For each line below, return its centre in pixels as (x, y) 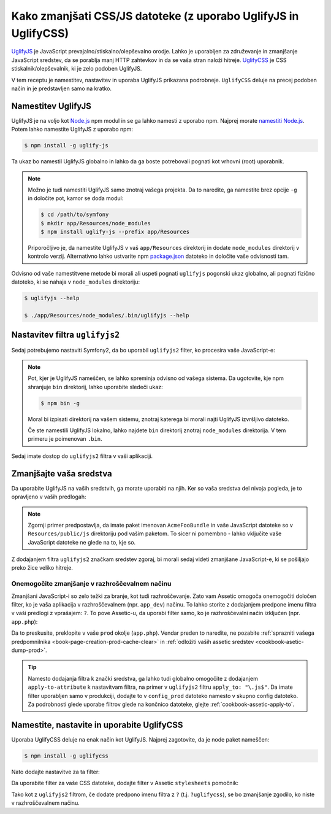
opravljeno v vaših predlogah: (49, 497)
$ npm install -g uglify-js (66, 145)
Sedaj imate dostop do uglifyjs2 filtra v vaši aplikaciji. (82, 456)
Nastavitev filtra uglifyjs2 (66, 335)
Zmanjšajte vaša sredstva (62, 474)
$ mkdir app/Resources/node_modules (96, 223)
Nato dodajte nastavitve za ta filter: (56, 772)
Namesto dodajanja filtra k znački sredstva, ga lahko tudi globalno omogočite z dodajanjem (143, 678)
